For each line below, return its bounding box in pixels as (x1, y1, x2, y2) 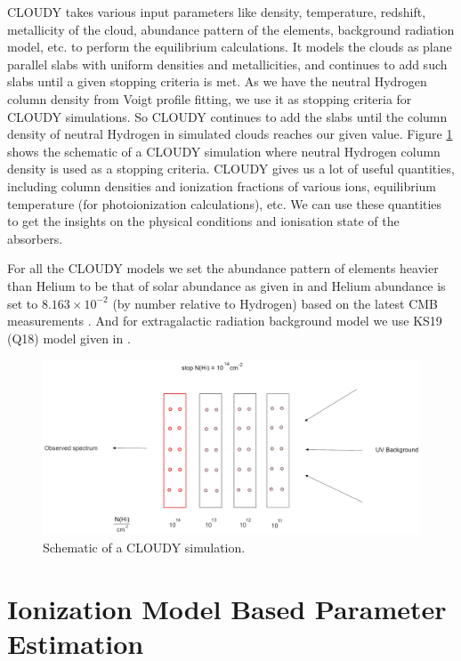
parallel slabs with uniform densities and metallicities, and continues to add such (7, 54, 448, 73)
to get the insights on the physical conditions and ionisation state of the (7, 212, 400, 230)
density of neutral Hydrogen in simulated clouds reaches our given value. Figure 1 (7, 125, 453, 143)
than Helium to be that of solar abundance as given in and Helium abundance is (7, 276, 446, 294)
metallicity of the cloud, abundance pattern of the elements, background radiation (7, 20, 455, 38)
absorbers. (7, 229, 63, 247)
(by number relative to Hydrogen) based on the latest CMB (112, 294, 439, 312)
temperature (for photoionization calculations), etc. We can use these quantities (7, 194, 442, 213)
